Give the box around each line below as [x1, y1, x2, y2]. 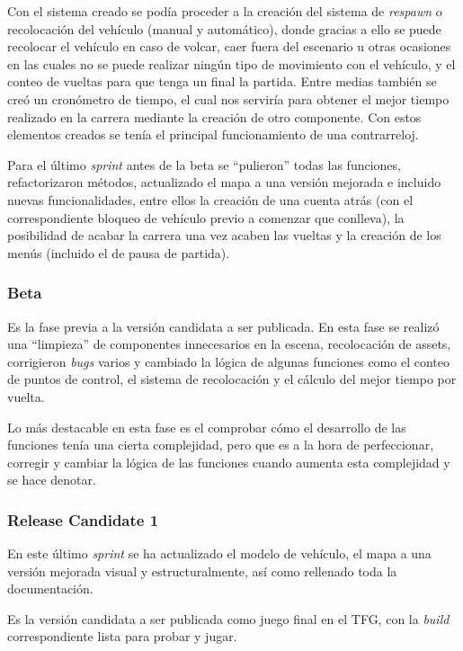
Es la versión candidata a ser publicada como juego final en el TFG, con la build [7, 609, 450, 628]
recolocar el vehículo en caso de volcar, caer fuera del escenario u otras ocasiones [7, 37, 451, 56]
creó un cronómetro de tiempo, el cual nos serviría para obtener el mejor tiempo [7, 89, 450, 108]
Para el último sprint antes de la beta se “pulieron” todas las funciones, [7, 155, 401, 174]
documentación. [7, 579, 93, 598]
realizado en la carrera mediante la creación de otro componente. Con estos [7, 107, 422, 126]
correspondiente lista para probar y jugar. [7, 627, 237, 646]
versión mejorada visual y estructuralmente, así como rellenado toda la [7, 561, 397, 580]
